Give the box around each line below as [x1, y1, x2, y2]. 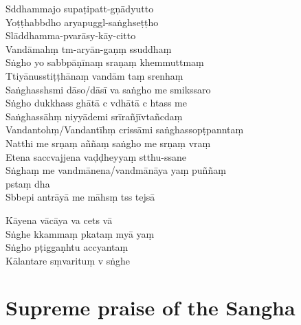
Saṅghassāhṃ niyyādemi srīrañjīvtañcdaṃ [5, 109, 183, 123]
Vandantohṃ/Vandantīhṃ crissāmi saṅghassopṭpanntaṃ [5, 122, 244, 137]
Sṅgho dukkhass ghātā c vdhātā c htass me [5, 96, 187, 110]
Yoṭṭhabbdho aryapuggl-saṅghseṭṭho [5, 14, 159, 29]
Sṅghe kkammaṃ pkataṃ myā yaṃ [5, 226, 155, 240]
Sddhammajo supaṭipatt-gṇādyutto [5, 1, 154, 15]
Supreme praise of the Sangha [5, 293, 296, 322]
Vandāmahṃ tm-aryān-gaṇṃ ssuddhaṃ [5, 41, 172, 56]
